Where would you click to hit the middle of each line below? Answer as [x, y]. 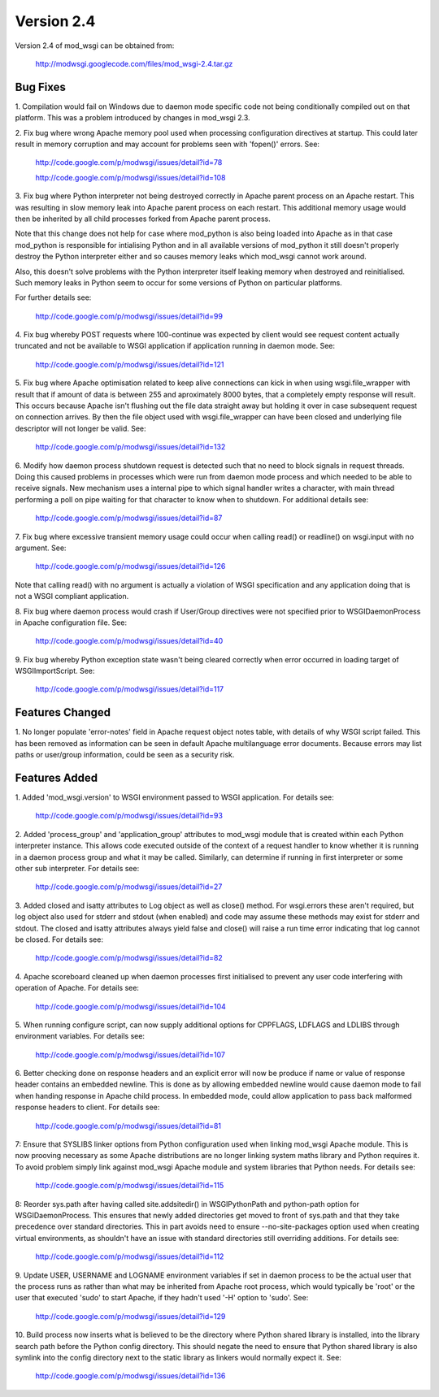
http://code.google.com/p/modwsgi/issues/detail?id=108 [130, 177]
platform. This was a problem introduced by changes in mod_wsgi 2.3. [133, 118]
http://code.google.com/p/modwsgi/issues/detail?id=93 [129, 816]
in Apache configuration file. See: [71, 623]
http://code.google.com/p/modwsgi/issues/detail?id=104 [131, 1006]
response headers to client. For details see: [87, 1107]
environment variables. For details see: [80, 1036]
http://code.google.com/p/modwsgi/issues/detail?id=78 [129, 163]
